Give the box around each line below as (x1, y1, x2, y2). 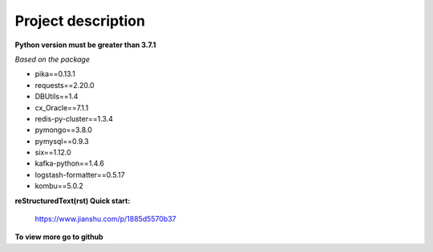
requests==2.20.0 (34, 80, 95, 90)
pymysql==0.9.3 (34, 136, 90, 146)
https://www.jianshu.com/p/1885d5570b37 (34, 214, 176, 224)
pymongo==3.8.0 (34, 125, 92, 135)
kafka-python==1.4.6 (34, 158, 104, 168)
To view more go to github (14, 232, 103, 242)
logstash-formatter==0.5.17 (34, 170, 125, 179)
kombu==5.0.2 (34, 181, 84, 191)
